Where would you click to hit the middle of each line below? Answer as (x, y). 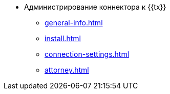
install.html (63, 38)
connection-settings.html (87, 54)
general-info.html (74, 23)
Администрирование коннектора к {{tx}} (95, 7)
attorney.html (67, 70)
